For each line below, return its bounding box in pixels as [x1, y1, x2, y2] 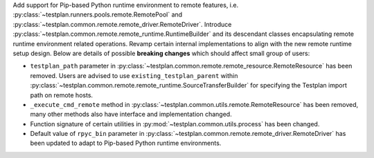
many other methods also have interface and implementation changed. [30, 110, 232, 119]
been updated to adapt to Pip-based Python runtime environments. [30, 139, 222, 148]
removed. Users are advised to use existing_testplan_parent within [30, 71, 238, 79]
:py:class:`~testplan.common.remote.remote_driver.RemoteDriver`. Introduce [12, 20, 232, 28]
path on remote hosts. [30, 90, 93, 99]
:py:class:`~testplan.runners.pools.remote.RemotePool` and [12, 10, 183, 19]
